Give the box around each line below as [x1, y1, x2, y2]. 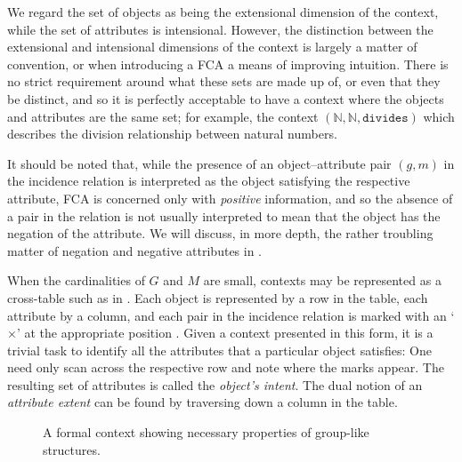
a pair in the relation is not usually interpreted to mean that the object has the [7, 206, 441, 225]
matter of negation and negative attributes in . [7, 241, 263, 259]
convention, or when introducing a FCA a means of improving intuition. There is [7, 54, 449, 73]
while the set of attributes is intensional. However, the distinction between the [7, 20, 434, 38]
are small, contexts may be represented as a [203, 271, 442, 290]
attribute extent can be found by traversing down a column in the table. [7, 393, 398, 411]
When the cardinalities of [7, 271, 145, 290]
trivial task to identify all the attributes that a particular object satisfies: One [7, 340, 432, 359]
